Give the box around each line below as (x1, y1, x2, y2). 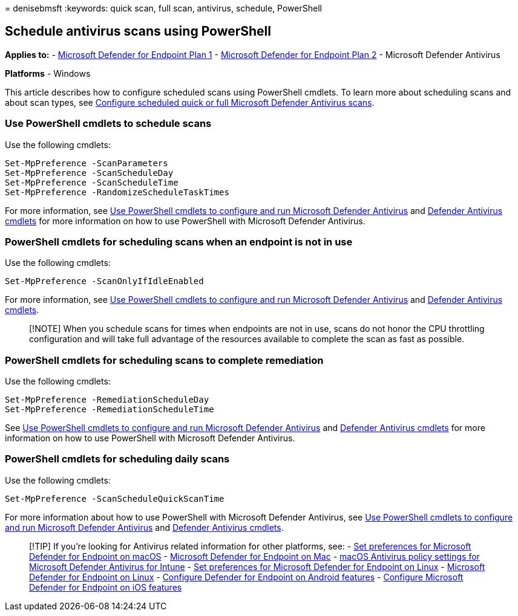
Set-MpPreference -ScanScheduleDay (5, 167, 174, 178)
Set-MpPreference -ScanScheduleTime (5, 177, 179, 187)
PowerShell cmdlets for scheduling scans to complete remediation (5, 354, 324, 366)
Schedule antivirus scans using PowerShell (5, 24, 271, 39)
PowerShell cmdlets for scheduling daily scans (5, 453, 230, 465)
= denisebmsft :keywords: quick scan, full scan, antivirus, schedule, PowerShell (5, 3, 322, 13)
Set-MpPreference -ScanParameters (5, 158, 168, 168)
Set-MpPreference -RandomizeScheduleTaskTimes (5, 187, 229, 197)
